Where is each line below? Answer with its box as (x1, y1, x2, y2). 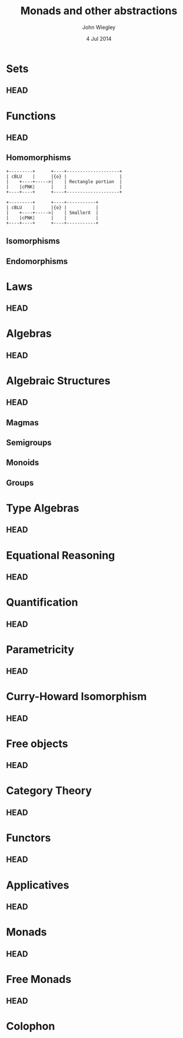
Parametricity (6, 643, 75, 656)
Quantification (6, 596, 78, 609)
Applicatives (6, 878, 69, 891)
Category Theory (6, 784, 92, 798)
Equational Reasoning (6, 548, 115, 562)
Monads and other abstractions (20, 4, 178, 18)
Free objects (6, 737, 68, 750)
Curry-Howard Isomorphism (6, 690, 147, 704)
